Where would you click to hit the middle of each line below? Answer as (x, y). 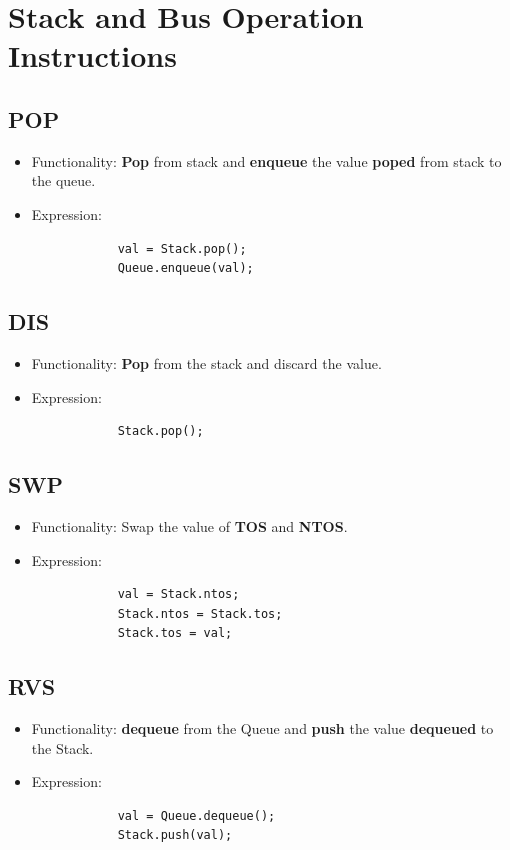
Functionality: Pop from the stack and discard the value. (206, 362)
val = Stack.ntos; (178, 594)
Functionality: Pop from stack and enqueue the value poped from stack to (266, 160)
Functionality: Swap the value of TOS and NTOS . (189, 525)
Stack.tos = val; (175, 633)
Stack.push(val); (175, 835)
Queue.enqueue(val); (185, 268)
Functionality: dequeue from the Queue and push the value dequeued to (262, 728)
